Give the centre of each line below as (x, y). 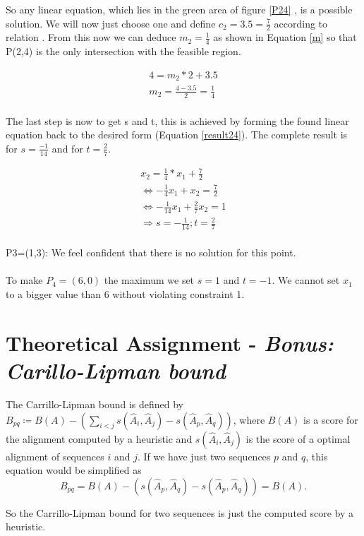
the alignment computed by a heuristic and (99, 438)
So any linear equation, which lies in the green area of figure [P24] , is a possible (179, 9)
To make (24, 280)
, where (249, 419)
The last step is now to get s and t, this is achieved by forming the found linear (177, 120)
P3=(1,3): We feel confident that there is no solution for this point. (151, 252)
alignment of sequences (55, 456)
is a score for (331, 419)
